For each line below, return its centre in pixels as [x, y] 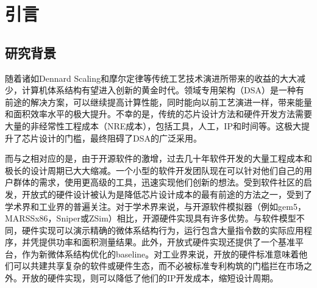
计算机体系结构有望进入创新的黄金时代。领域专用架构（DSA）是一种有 [163, 90]
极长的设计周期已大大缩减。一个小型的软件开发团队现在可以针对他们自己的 [154, 170]
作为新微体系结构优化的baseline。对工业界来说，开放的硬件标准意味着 [160, 254]
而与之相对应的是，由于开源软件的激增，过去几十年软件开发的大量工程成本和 [158, 158]
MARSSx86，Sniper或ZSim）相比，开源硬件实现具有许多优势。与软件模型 [151, 218]
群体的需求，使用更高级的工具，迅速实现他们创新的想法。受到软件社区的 [158, 182]
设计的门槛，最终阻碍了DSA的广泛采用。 [120, 138]
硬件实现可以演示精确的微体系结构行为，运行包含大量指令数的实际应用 [162, 230]
